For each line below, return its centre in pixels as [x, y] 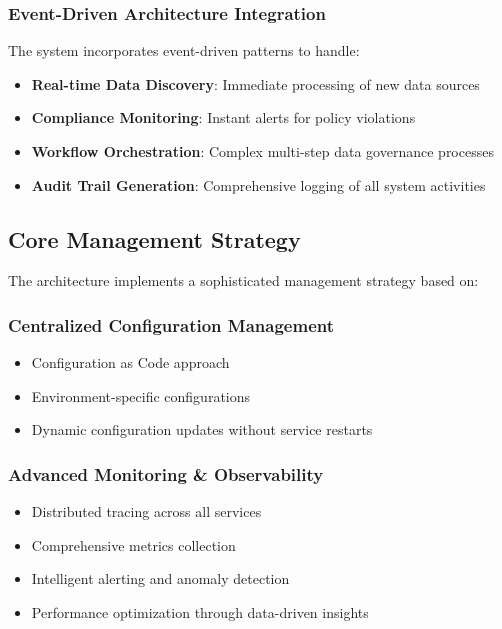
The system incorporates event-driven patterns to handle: [184, 50]
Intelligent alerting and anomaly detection [160, 578]
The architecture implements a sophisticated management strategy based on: [243, 280]
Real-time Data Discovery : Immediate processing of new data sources [255, 83]
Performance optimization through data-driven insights [200, 611]
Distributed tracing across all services [146, 511]
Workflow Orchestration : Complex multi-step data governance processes [262, 151]
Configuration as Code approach [130, 362]
